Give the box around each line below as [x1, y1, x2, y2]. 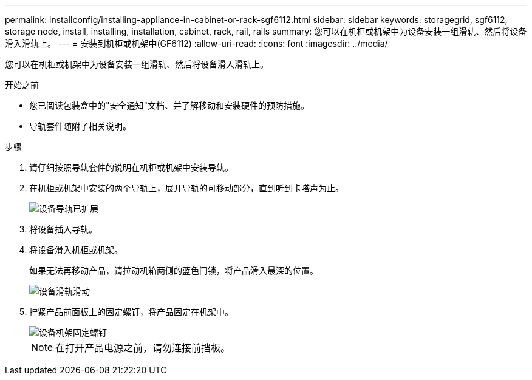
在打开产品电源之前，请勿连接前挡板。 [55, 342, 231, 354]
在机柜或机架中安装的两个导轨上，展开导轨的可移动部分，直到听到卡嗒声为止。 [29, 183, 344, 193]
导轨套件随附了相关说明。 [29, 121, 131, 131]
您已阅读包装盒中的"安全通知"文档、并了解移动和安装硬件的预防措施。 [29, 100, 310, 110]
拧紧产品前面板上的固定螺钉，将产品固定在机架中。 [29, 307, 233, 317]
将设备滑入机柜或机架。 [29, 245, 123, 255]
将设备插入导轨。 [29, 224, 97, 234]
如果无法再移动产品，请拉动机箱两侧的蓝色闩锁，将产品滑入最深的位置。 [29, 265, 318, 276]
